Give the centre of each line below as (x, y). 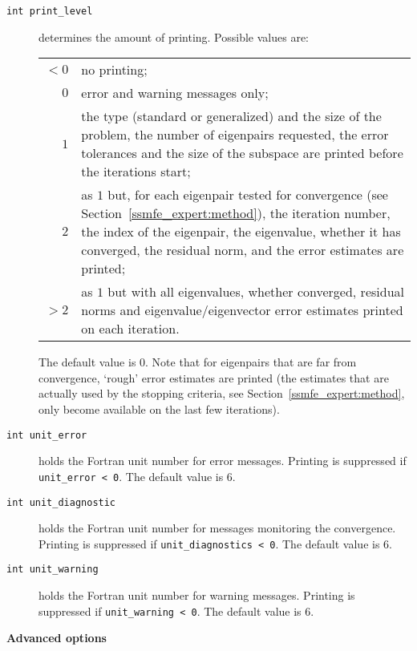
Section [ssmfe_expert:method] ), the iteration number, (236, 213)
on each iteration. (130, 329)
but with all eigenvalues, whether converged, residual (256, 292)
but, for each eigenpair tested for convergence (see (248, 195)
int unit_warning (53, 570)
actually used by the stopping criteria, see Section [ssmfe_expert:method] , (222, 393)
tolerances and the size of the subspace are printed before (242, 153)
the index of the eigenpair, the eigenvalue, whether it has (241, 232)
